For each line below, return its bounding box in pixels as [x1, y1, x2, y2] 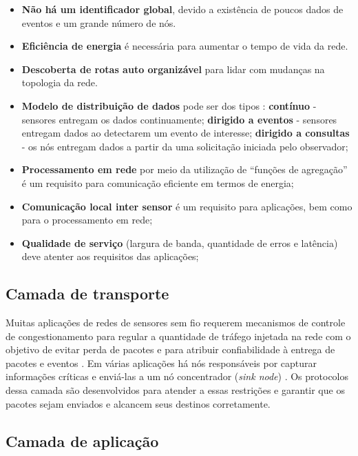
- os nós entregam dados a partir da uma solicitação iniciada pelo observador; [21, 139, 348, 153]
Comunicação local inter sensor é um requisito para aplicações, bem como [21, 199, 352, 213]
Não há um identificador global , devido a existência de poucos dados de [21, 2, 344, 16]
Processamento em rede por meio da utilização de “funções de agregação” [21, 162, 348, 177]
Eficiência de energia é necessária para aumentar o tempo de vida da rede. [21, 39, 348, 53]
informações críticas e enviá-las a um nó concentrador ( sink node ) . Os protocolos [6, 369, 349, 384]
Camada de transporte [6, 283, 169, 304]
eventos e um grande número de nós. [21, 15, 176, 30]
